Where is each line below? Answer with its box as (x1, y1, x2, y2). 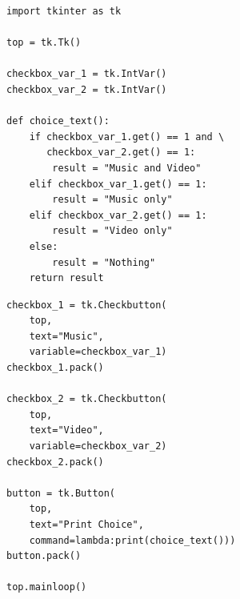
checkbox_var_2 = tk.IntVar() (6, 83, 167, 95)
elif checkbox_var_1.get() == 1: (29, 178, 207, 190)
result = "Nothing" (52, 256, 156, 268)
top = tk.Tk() (6, 37, 82, 49)
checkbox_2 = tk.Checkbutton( (6, 393, 167, 405)
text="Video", (29, 424, 104, 436)
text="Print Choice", (29, 519, 144, 530)
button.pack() (6, 550, 82, 562)
